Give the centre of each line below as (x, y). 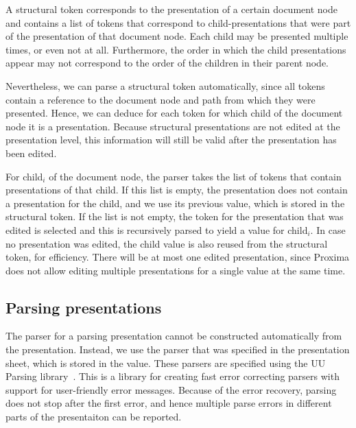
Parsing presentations (84, 307)
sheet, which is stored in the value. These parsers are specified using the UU (166, 362)
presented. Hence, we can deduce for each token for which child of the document (174, 113)
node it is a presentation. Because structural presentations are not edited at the (173, 126)
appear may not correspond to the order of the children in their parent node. (167, 63)
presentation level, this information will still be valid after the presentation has (171, 140)
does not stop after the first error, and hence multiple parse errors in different (169, 403)
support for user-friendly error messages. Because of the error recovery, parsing (171, 389)
